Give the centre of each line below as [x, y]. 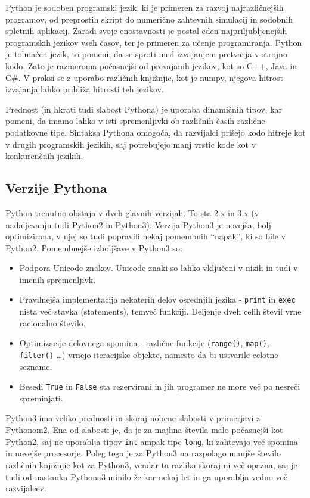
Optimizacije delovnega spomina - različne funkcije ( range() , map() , [144, 343]
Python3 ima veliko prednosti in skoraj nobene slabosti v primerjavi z [133, 418]
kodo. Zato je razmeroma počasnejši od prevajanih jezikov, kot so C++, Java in [151, 65]
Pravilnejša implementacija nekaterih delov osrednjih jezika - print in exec [157, 299]
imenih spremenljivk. [58, 279]
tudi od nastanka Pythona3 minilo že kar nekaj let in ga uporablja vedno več [146, 476]
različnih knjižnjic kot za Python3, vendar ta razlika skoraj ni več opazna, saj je [151, 464]
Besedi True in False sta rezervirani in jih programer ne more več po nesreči [160, 386]
